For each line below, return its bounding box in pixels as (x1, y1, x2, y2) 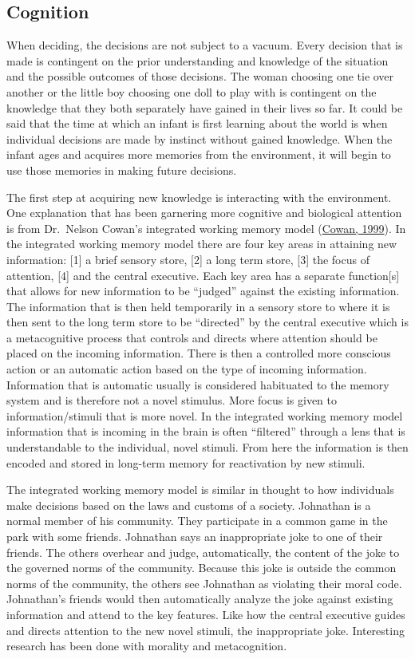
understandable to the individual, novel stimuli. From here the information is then (6, 439, 409, 456)
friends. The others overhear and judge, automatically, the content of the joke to (6, 543, 400, 560)
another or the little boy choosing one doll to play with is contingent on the (6, 83, 377, 100)
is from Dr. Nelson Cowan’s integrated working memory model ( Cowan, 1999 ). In (6, 219, 406, 236)
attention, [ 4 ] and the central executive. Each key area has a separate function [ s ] (6, 266, 400, 283)
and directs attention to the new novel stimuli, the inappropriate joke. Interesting (6, 622, 405, 638)
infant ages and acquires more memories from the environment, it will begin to (6, 146, 391, 163)
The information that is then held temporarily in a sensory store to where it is (6, 298, 390, 314)
